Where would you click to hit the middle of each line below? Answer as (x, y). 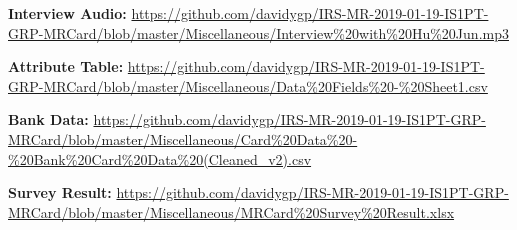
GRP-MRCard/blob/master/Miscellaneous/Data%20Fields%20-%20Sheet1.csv (248, 85)
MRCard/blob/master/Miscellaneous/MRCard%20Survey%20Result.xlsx (231, 211)
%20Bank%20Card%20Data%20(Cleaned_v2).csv (160, 158)
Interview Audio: (67, 13)
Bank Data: (48, 119)
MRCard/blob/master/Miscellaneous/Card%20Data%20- (183, 138)
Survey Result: (60, 192)
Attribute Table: (66, 66)
